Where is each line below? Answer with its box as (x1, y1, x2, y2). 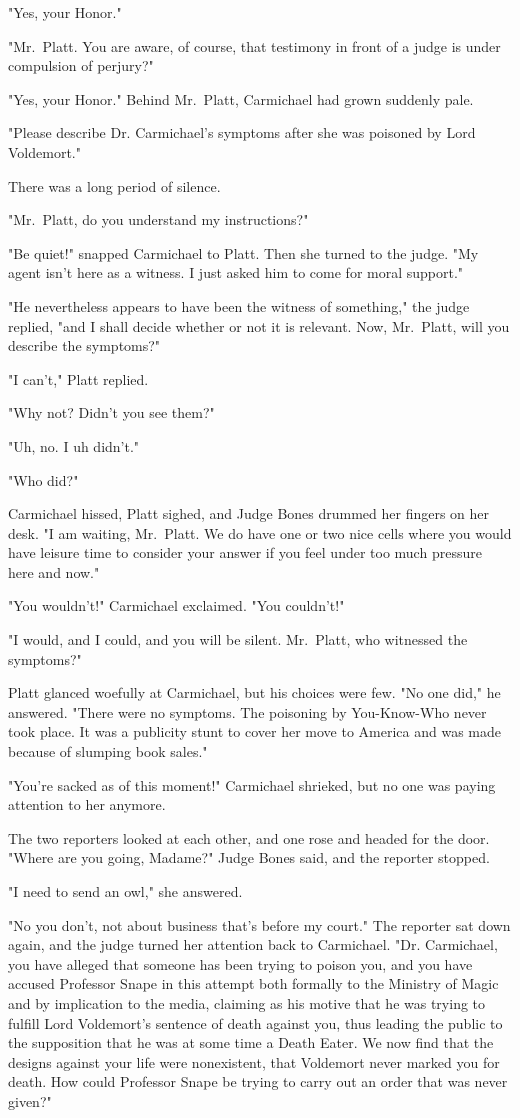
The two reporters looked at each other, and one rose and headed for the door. (8, 827, 490, 848)
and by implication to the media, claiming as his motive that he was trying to (8, 992, 486, 1013)
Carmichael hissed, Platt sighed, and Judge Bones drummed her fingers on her (8, 503, 490, 524)
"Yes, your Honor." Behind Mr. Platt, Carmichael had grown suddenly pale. (8, 88, 474, 109)
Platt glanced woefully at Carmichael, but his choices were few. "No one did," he (8, 682, 501, 703)
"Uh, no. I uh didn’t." (8, 435, 140, 456)
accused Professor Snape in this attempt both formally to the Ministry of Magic (8, 973, 499, 994)
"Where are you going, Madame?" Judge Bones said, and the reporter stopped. (8, 847, 490, 868)
